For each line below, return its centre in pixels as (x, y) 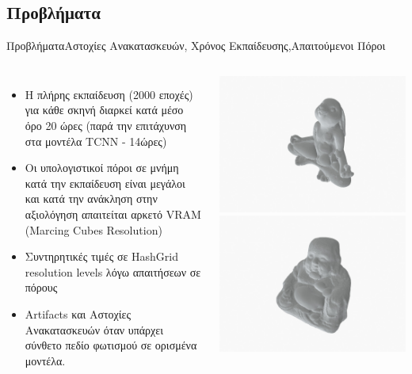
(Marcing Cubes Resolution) (93, 229)
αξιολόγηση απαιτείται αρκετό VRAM (113, 214)
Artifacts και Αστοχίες (78, 313)
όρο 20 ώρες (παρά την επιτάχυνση (106, 125)
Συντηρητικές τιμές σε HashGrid (101, 256)
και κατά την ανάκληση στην (91, 198)
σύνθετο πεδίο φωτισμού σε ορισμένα (111, 345)
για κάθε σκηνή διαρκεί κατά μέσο (104, 110)
